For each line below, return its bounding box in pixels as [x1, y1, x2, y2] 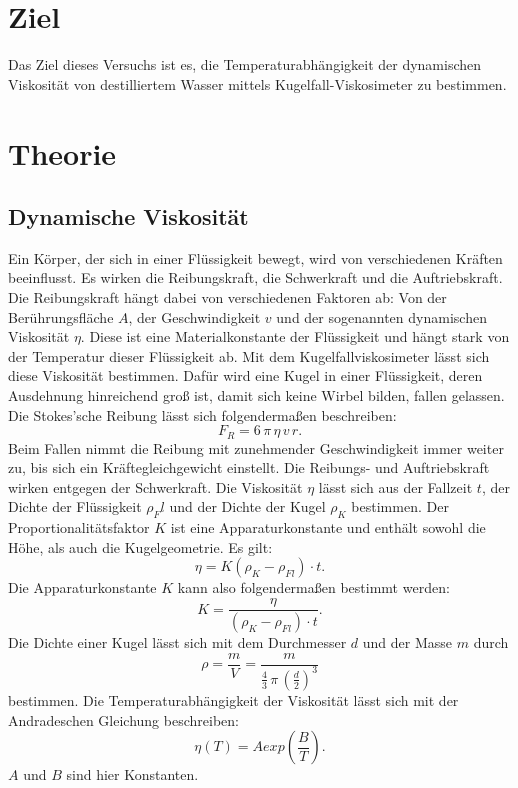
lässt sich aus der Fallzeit [318, 476, 473, 497]
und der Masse [362, 631, 453, 652]
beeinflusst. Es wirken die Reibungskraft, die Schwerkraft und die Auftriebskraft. [8, 267, 503, 288]
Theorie [8, 132, 117, 173]
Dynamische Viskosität [8, 201, 249, 232]
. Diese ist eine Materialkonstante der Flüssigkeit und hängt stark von [80, 326, 510, 347]
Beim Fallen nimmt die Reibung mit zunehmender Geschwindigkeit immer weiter [8, 437, 504, 458]
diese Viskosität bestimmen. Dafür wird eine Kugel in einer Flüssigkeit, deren [8, 365, 483, 386]
